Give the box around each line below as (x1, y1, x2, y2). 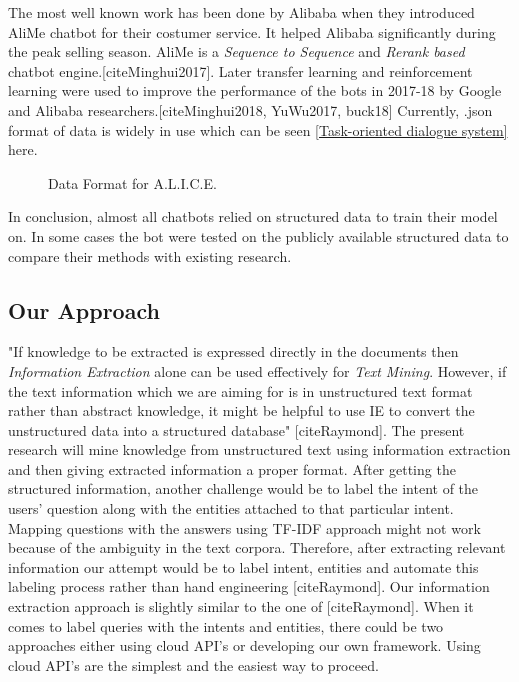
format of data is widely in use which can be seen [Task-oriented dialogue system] (8, 119, 508, 140)
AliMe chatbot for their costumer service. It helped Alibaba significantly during (8, 21, 496, 42)
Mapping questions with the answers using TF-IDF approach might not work (8, 517, 481, 538)
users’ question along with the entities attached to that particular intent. (8, 498, 454, 519)
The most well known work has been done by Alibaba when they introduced (8, 2, 475, 22)
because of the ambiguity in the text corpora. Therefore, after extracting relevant (8, 537, 506, 558)
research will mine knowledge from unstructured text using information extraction (8, 439, 511, 460)
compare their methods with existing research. (8, 245, 292, 266)
